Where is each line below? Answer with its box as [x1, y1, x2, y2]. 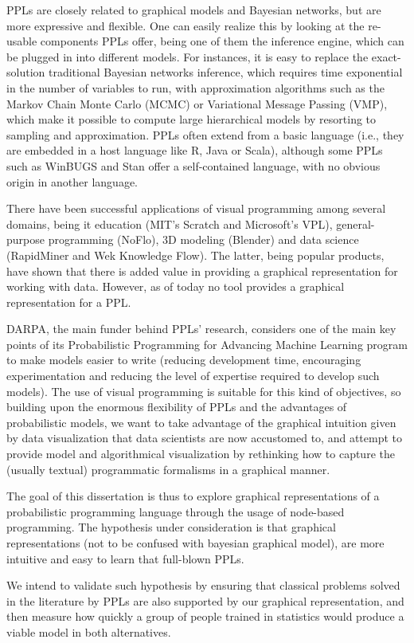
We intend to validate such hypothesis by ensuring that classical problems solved [6, 577, 400, 594]
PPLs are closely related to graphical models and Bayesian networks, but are [6, 2, 381, 18]
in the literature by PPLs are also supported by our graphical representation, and [6, 592, 404, 609]
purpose [6, 231, 45, 248]
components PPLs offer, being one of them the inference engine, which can [40, 33, 404, 49]
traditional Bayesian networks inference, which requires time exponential [48, 64, 403, 80]
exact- [371, 48, 401, 65]
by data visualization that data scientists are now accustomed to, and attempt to [6, 429, 403, 446]
